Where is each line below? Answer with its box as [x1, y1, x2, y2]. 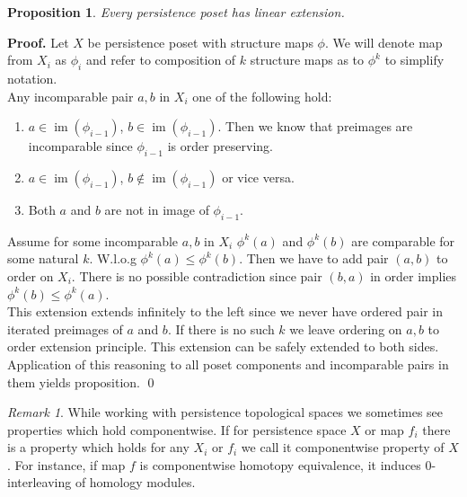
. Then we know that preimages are [217, 117, 413, 136]
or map [365, 420, 404, 439]
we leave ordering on [289, 319, 402, 338]
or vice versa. [222, 167, 295, 186]
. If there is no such [167, 319, 275, 338]
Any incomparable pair [7, 86, 134, 105]
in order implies [370, 266, 457, 285]
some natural [7, 249, 79, 268]
